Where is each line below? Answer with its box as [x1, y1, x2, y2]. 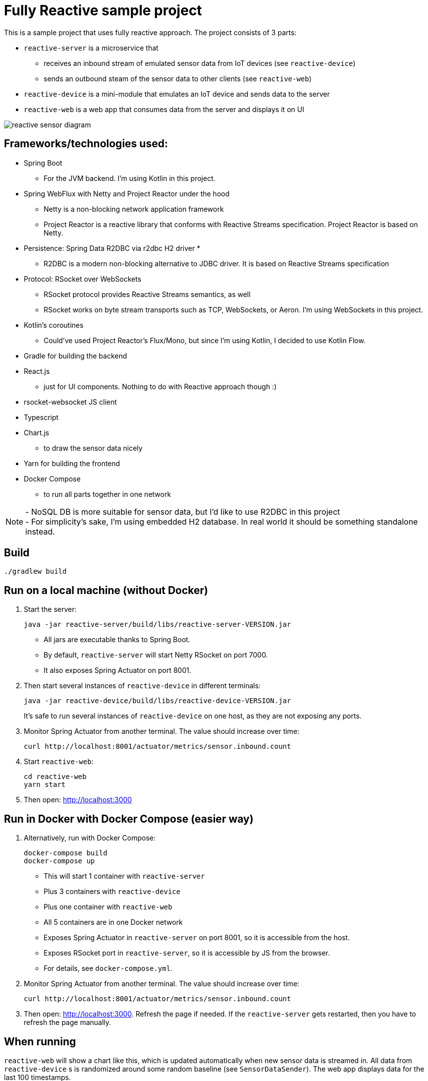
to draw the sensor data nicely [44, 443, 143, 452]
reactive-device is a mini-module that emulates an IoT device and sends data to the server [24, 89, 330, 98]
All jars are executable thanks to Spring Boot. [44, 635, 190, 644]
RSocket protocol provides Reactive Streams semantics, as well [44, 290, 251, 299]
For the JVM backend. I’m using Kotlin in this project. [44, 174, 215, 182]
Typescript [24, 413, 59, 421]
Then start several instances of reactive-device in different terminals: [24, 681, 261, 690]
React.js [24, 366, 50, 375]
